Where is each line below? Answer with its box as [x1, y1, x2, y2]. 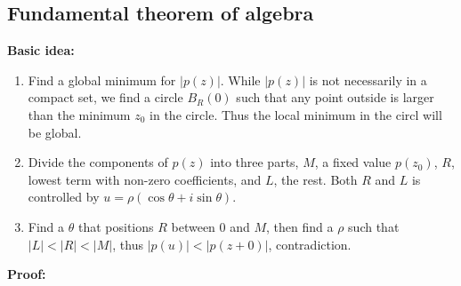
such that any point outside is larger [236, 88, 434, 107]
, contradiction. [268, 234, 352, 253]
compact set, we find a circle [28, 88, 183, 107]
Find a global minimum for [28, 70, 176, 89]
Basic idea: [7, 41, 75, 60]
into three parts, [210, 153, 299, 171]
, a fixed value [314, 153, 392, 171]
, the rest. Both [273, 170, 358, 188]
